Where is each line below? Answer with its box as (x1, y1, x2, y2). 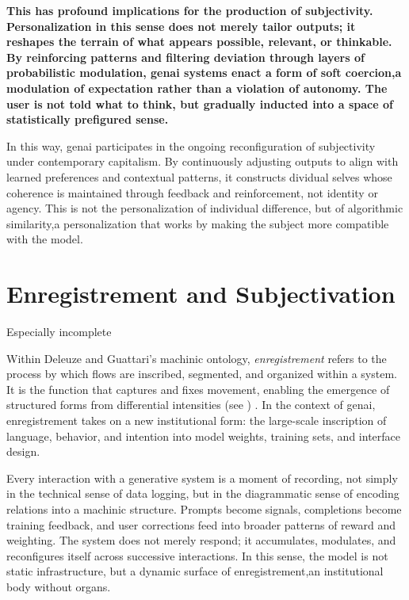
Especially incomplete (6, 323, 112, 340)
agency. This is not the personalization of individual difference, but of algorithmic (6, 200, 403, 216)
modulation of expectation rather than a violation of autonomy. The (6, 79, 388, 96)
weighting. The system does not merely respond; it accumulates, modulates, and (6, 532, 396, 548)
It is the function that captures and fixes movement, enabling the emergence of (6, 380, 390, 397)
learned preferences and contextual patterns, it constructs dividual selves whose (6, 168, 392, 185)
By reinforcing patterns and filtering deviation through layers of (6, 48, 365, 65)
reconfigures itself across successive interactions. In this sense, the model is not (6, 547, 388, 564)
